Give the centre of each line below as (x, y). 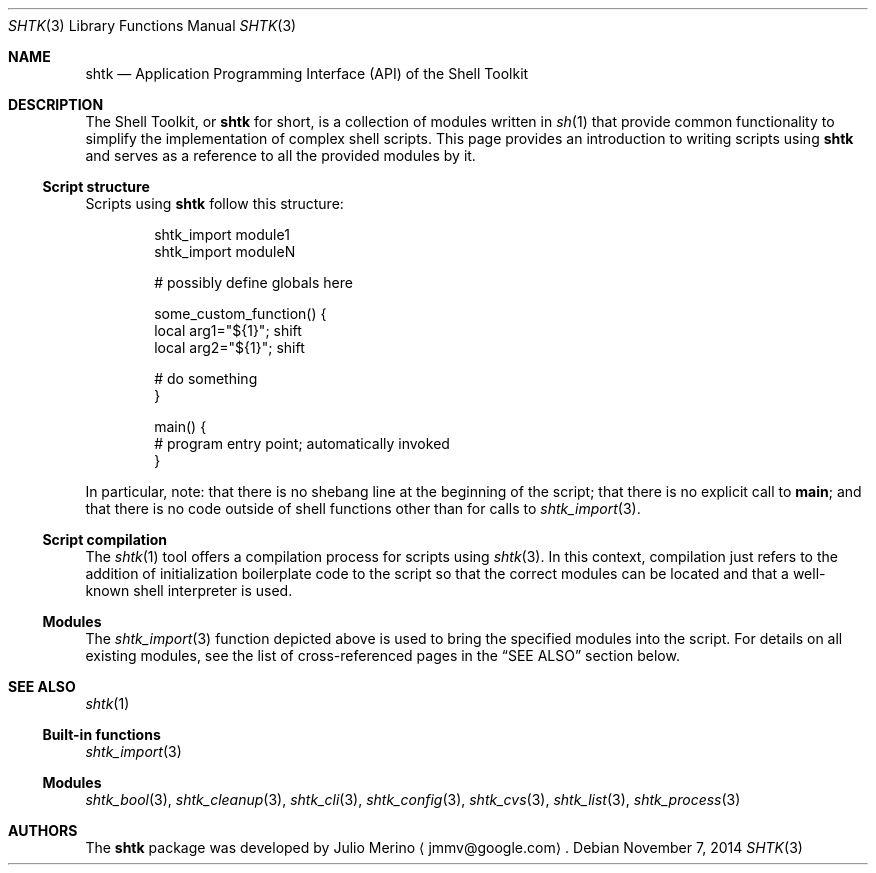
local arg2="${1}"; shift (229, 347)
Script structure (96, 186)
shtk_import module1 (222, 234)
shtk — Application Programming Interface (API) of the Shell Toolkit (307, 73)
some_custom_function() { (240, 313)
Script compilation (104, 539)
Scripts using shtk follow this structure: (214, 203)
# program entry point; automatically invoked (302, 443)
